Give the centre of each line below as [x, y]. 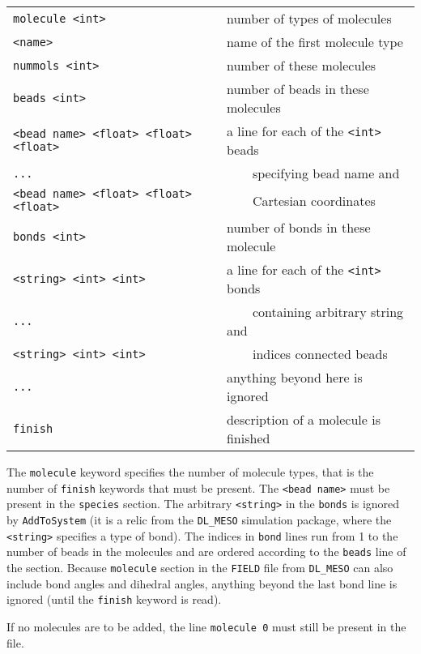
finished [248, 438]
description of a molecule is [303, 419]
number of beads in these [298, 89]
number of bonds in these [298, 227]
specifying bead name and [326, 173]
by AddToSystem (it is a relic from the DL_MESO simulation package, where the [199, 519]
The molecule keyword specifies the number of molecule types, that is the [190, 472]
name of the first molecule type [315, 42]
